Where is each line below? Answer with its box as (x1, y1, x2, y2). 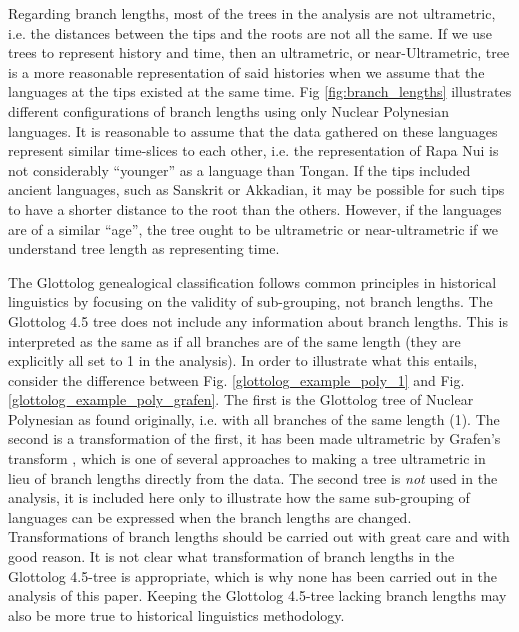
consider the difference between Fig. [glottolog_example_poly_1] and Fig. (8, 369, 465, 390)
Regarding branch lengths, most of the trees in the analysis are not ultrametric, (8, 3, 496, 23)
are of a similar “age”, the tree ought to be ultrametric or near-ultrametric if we (8, 218, 498, 239)
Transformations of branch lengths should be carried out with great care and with (8, 526, 510, 547)
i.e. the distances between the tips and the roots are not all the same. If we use (8, 22, 492, 43)
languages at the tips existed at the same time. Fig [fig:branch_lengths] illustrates (8, 81, 512, 102)
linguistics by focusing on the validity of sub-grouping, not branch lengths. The (8, 291, 493, 312)
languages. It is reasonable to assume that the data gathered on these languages (8, 120, 498, 141)
